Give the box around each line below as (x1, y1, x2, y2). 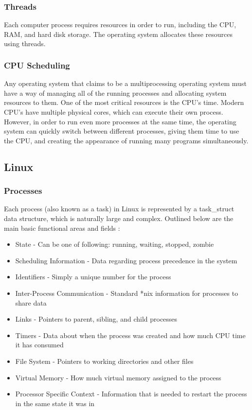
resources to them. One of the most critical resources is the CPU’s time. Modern (4, 97, 244, 107)
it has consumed (15, 340, 64, 350)
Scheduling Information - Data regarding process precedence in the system (15, 255, 237, 265)
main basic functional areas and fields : (4, 222, 120, 233)
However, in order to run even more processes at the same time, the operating (4, 116, 236, 126)
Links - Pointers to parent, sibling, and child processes (15, 314, 178, 324)
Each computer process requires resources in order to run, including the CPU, (4, 19, 236, 30)
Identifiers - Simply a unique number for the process (15, 272, 171, 282)
